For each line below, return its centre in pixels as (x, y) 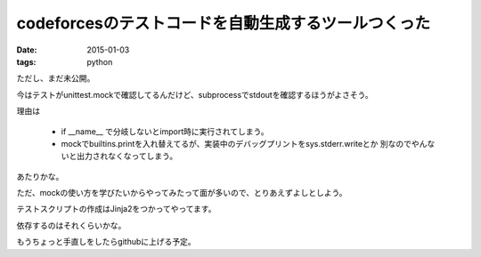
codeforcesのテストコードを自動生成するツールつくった (224, 23)
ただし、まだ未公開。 (56, 78)
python (100, 61)
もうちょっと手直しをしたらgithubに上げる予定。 (106, 242)
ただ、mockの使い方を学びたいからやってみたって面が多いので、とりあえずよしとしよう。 (182, 193)
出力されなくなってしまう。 (127, 157)
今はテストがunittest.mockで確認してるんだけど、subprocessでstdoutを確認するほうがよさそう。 (195, 94)
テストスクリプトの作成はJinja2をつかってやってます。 (116, 209)
